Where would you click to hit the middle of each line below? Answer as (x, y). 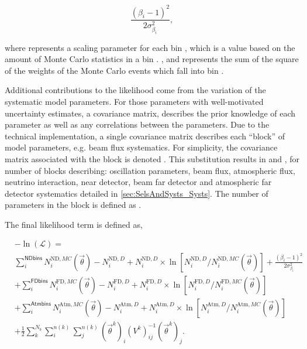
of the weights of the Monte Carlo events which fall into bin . (114, 70)
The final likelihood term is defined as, (74, 224)
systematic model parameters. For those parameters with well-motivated (134, 101)
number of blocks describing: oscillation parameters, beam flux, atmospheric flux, (150, 170)
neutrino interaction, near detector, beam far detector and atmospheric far (138, 182)
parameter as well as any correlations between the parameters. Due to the (137, 124)
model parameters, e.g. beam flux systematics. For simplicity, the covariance (141, 147)
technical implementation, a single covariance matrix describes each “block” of (145, 136)
